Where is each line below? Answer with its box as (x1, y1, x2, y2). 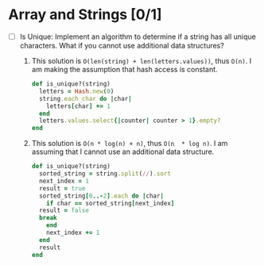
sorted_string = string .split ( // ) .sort (38, 170, 171, 178)
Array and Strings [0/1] (8, 6, 162, 24)
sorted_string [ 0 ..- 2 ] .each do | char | (38, 192, 165, 200)
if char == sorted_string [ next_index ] (46, 199, 175, 207)
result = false (38, 206, 90, 215)
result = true (38, 184, 86, 192)
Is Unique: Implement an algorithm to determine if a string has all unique (19, 32, 256, 41)
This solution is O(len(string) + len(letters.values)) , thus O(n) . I (31, 56, 252, 65)
